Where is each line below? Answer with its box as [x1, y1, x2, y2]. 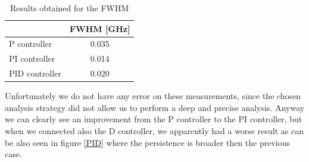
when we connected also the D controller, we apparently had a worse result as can [5, 125, 304, 136]
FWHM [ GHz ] [69, 22, 130, 34]
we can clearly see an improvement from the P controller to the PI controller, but [5, 113, 302, 125]
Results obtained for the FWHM [10, 2, 129, 14]
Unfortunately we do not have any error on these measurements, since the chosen [5, 90, 301, 102]
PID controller [9, 67, 61, 80]
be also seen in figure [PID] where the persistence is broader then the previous [5, 136, 291, 148]
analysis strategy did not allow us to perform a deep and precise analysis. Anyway [5, 101, 305, 113]
